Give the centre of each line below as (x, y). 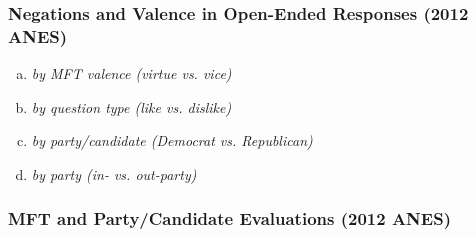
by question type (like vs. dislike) (131, 106)
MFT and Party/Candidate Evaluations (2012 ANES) (229, 218)
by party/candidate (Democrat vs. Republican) (172, 140)
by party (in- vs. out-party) (114, 173)
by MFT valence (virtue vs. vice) (131, 73)
